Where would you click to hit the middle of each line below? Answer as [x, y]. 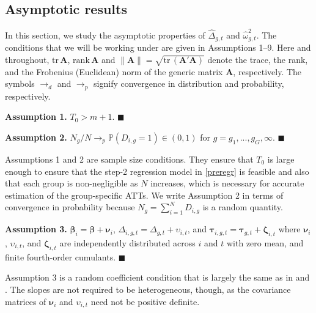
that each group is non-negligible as [72, 183]
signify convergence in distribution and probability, [189, 83]
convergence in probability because [70, 207]
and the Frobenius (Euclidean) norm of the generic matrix [114, 71]
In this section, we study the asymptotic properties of [105, 35]
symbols [20, 83]
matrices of [26, 301]
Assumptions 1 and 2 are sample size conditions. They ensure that [129, 159]
